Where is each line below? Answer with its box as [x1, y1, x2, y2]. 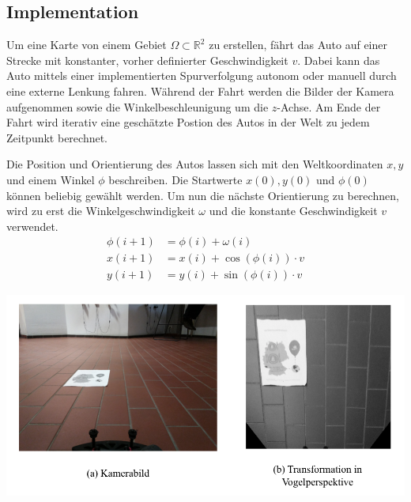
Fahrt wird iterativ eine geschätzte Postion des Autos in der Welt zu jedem [6, 114, 370, 130]
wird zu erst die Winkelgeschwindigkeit [6, 202, 195, 219]
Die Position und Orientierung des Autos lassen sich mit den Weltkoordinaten [6, 156, 383, 172]
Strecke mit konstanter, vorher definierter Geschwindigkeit [6, 51, 288, 68]
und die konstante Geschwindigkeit [209, 202, 378, 219]
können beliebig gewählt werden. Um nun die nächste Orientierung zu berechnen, [6, 187, 399, 203]
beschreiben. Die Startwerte [108, 171, 243, 187]
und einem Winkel [6, 171, 95, 187]
